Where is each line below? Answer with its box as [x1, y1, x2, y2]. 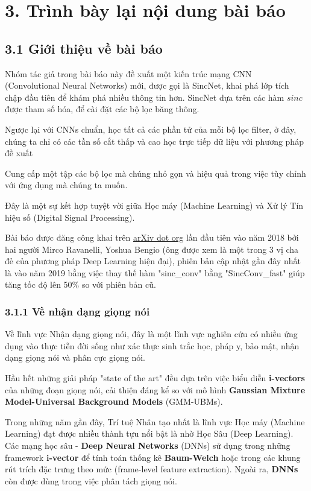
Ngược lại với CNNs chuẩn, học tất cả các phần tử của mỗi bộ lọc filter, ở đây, [5, 122, 297, 135]
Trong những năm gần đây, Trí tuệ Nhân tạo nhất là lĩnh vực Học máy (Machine [5, 415, 305, 428]
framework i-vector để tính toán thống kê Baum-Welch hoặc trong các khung [5, 451, 301, 463]
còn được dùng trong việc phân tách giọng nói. [5, 474, 177, 487]
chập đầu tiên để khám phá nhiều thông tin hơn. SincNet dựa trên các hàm [5, 90, 284, 103]
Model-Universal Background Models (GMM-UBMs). [5, 395, 223, 408]
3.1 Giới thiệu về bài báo [5, 39, 163, 57]
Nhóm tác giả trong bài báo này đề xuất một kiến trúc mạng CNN [5, 67, 252, 80]
